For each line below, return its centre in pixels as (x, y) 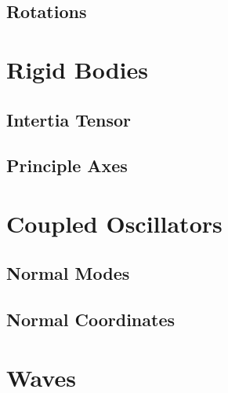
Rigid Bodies (77, 69)
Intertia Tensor (69, 119)
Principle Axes (67, 165)
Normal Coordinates (91, 320)
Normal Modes (68, 273)
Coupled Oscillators (114, 223)
